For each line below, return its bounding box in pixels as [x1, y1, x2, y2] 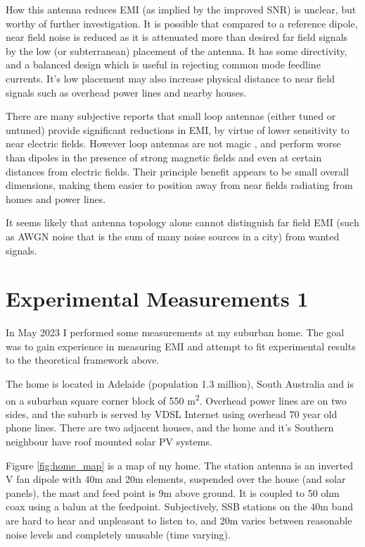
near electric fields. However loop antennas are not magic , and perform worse [6, 136, 341, 151]
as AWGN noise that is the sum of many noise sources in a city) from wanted [6, 228, 340, 243]
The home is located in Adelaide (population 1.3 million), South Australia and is [6, 376, 354, 391]
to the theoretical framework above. [6, 352, 160, 367]
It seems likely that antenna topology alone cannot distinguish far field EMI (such [6, 215, 359, 230]
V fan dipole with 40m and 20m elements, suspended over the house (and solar [6, 472, 346, 486]
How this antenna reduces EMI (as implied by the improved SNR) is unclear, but [6, 2, 357, 16]
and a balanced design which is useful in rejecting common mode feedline [6, 57, 321, 72]
